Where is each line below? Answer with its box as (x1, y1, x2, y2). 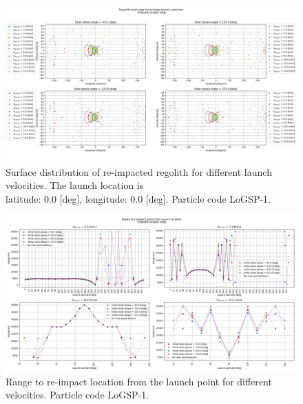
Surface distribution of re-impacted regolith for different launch (6, 164, 272, 179)
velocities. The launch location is (6, 178, 144, 192)
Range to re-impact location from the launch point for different (6, 374, 272, 388)
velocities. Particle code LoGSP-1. (6, 387, 149, 402)
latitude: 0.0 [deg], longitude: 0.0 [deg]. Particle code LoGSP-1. (6, 191, 271, 205)
